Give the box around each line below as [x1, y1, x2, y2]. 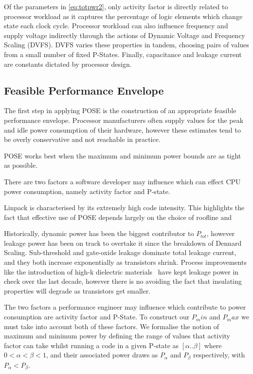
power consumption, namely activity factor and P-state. [4, 186, 170, 196]
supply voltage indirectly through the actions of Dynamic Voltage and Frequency [4, 30, 245, 40]
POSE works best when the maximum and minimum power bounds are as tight [4, 150, 241, 160]
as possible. [4, 160, 38, 170]
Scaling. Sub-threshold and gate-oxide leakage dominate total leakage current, [4, 247, 236, 257]
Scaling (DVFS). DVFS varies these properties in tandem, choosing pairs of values [4, 39, 249, 50]
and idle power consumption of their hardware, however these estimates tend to [4, 124, 241, 135]
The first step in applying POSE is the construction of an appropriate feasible [4, 105, 236, 116]
